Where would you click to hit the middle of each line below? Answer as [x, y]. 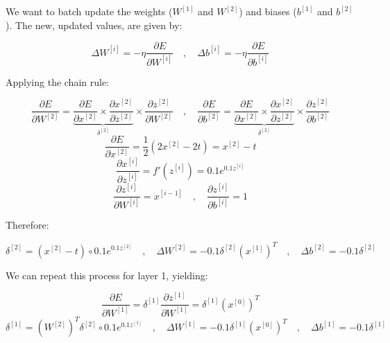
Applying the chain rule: [58, 81]
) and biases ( [268, 11]
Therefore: [27, 225]
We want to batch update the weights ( [89, 11]
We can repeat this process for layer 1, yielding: [107, 275]
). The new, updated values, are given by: [94, 25]
